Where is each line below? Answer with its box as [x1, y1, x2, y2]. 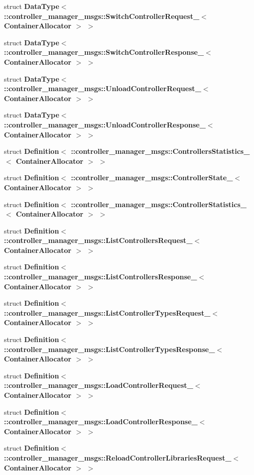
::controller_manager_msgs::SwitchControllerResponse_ [4, 47, 204, 57]
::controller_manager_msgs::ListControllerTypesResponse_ [4, 344, 215, 354]
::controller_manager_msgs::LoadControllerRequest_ [4, 380, 193, 390]
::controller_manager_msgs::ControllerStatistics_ [71, 199, 247, 209]
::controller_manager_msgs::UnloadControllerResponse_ [4, 119, 206, 129]
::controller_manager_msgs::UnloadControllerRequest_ [4, 83, 201, 94]
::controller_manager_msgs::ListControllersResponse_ [4, 271, 197, 282]
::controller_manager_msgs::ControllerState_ [71, 172, 233, 183]
